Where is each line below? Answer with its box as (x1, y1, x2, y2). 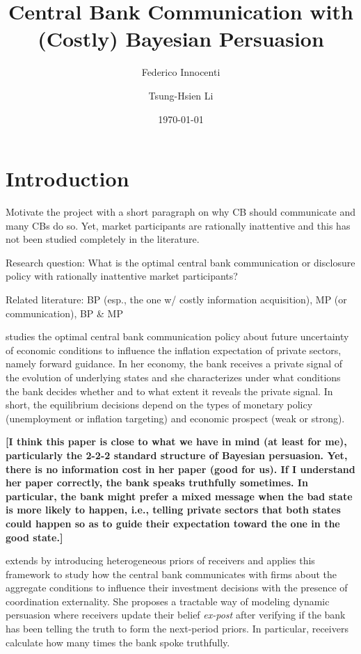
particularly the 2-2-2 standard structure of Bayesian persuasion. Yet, (6, 447, 348, 462)
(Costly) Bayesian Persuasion (38, 24, 324, 53)
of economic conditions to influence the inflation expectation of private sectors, (6, 342, 342, 357)
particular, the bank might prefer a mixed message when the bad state (6, 488, 353, 503)
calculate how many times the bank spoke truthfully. (6, 635, 230, 649)
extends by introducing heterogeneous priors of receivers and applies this (6, 553, 315, 568)
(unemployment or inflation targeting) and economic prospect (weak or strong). (6, 410, 345, 425)
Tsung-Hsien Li (148, 88, 214, 102)
